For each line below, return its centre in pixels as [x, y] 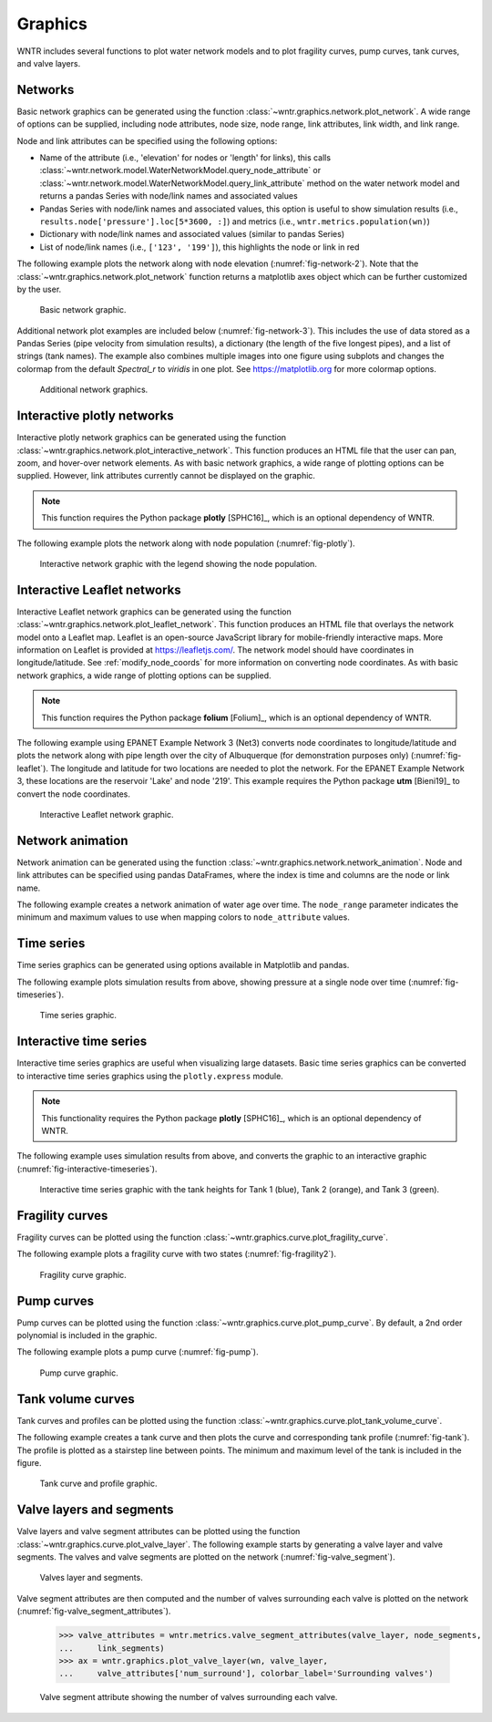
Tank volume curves [76, 1399]
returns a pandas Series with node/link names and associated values [169, 196]
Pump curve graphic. [79, 1373]
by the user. [39, 289]
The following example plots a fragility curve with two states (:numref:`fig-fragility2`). [177, 1254]
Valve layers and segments [95, 1510]
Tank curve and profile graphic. [98, 1484]
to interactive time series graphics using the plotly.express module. [150, 1076]
